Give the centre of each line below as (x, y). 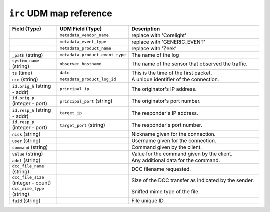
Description (146, 29)
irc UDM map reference (61, 13)
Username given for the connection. (174, 140)
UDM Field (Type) (81, 29)
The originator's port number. (166, 101)
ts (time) (22, 73)
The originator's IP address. (164, 89)
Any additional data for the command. (176, 160)
